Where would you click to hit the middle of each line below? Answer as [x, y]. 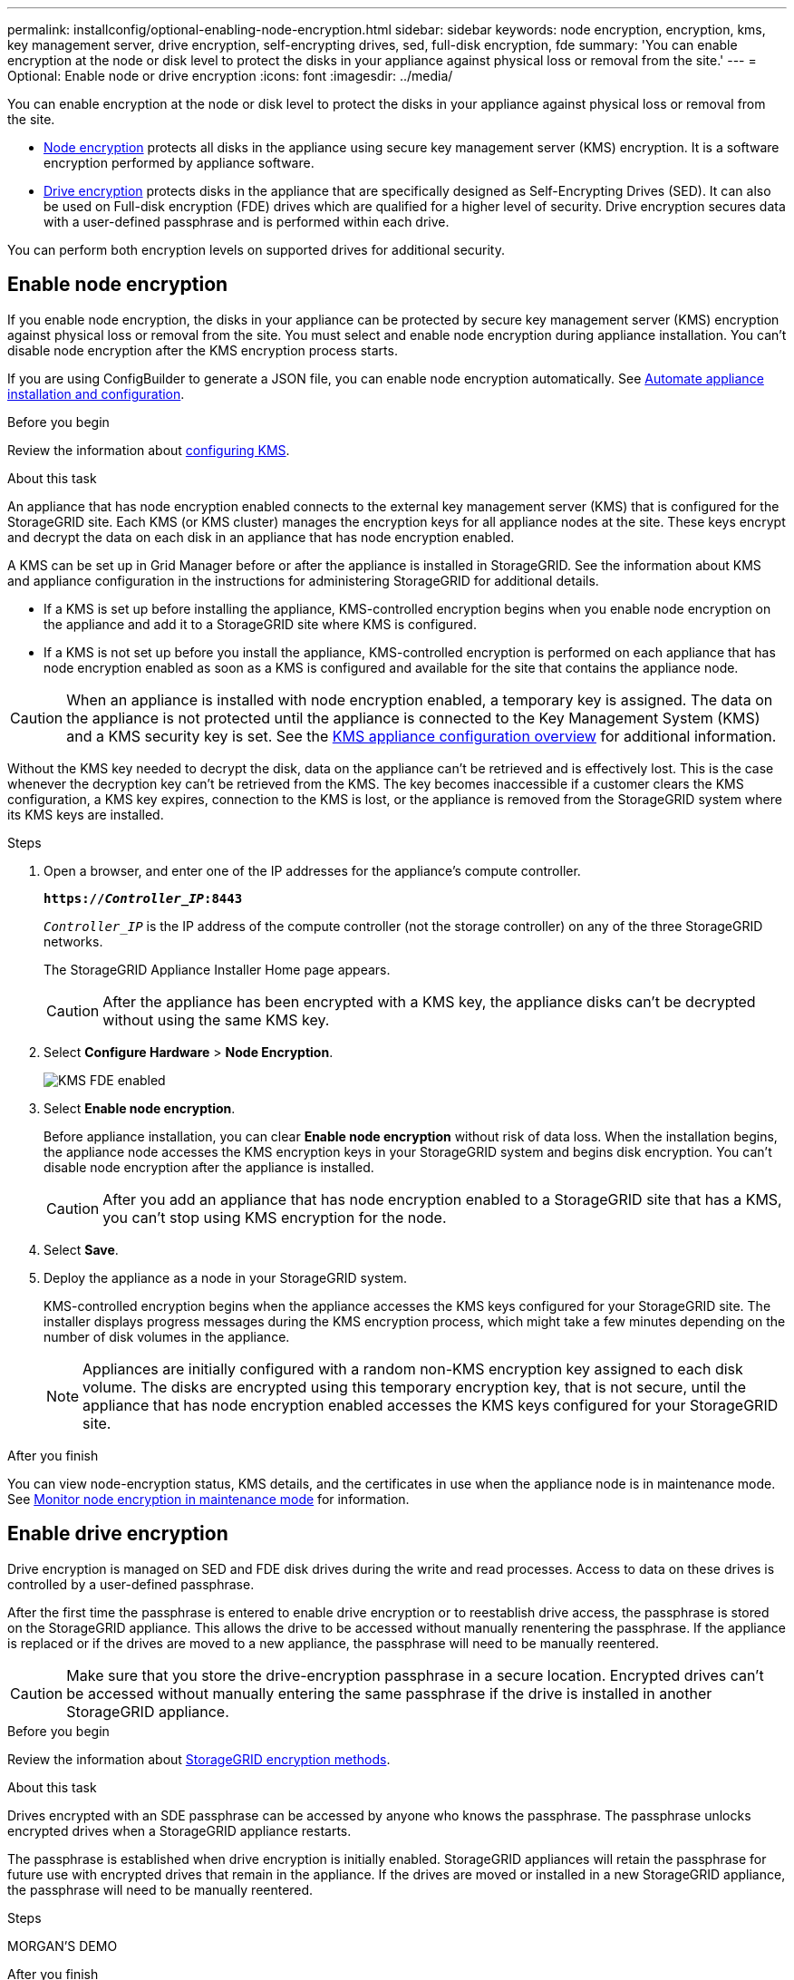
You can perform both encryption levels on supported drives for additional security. [257, 250]
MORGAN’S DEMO [63, 1946]
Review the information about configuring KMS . [149, 450]
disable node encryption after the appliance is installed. [209, 1167]
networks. [73, 941]
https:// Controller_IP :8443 [143, 898]
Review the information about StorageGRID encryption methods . [199, 1759]
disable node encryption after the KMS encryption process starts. [203, 350]
